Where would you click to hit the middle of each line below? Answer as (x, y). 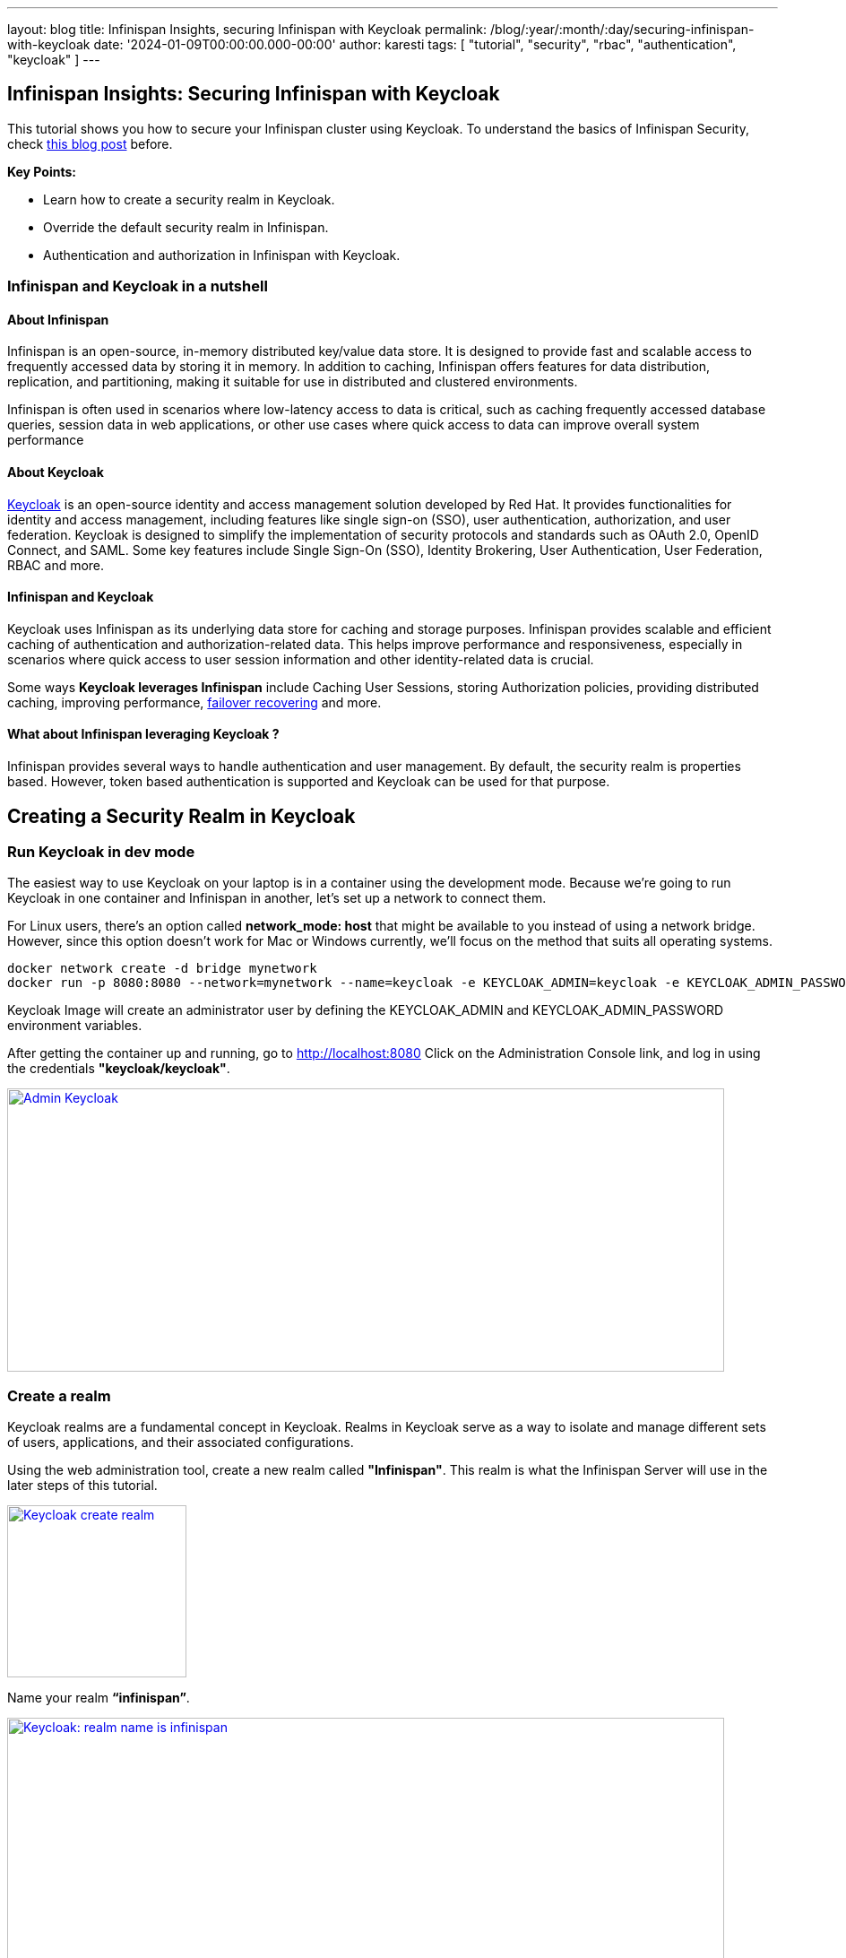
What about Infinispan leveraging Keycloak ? (143, 734)
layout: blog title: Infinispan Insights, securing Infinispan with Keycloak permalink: (247, 29)
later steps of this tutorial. (82, 1486)
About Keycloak (56, 472)
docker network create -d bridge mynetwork (162, 969)
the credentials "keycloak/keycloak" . (119, 1069)
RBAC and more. (56, 565)
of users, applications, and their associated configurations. (181, 1443)
